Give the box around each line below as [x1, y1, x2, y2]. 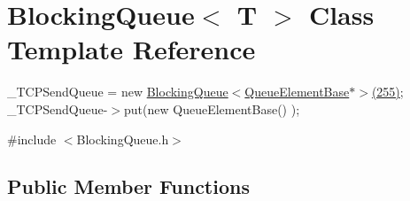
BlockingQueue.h [76, 129, 169, 148]
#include [7, 129, 57, 148]
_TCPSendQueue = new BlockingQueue [7, 82, 228, 101]
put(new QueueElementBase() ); [124, 99, 300, 118]
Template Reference [7, 31, 256, 67]
